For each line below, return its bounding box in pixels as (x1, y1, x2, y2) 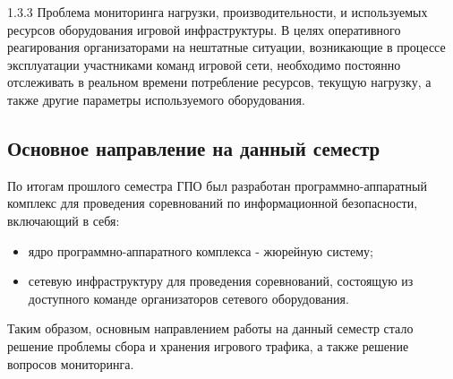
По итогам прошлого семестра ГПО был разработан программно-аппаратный (7, 176, 428, 194)
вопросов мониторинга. (7, 354, 134, 373)
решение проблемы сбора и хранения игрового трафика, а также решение (7, 336, 409, 355)
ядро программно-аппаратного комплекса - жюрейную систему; (28, 241, 373, 260)
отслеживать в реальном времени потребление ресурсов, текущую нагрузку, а (7, 73, 432, 91)
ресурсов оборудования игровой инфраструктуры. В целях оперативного (7, 20, 401, 39)
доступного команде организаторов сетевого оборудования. (28, 289, 349, 307)
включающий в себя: (7, 211, 120, 229)
